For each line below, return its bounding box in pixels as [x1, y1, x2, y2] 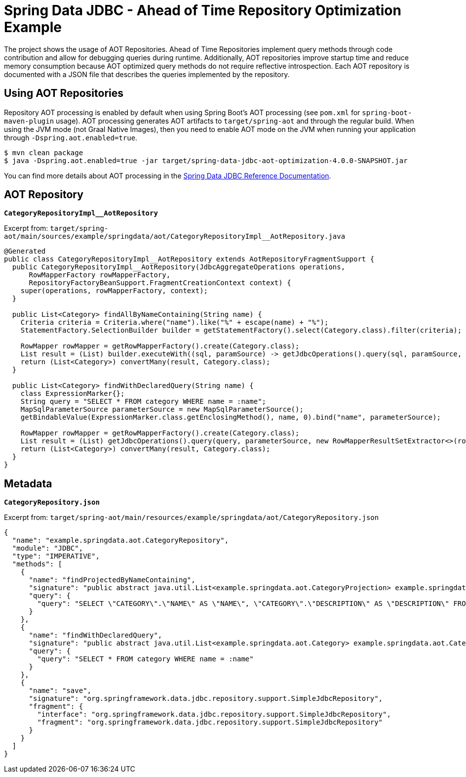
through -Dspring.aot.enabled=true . [4, 133, 138, 142]
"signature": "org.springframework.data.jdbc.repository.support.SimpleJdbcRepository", [29, 694, 383, 703]
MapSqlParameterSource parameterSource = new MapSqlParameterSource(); [20, 405, 304, 414]
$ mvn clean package [4, 148, 83, 157]
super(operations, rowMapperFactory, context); [20, 287, 208, 295]
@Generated [4, 247, 46, 256]
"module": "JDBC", [12, 544, 83, 553]
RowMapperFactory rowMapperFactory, [29, 271, 171, 279]
